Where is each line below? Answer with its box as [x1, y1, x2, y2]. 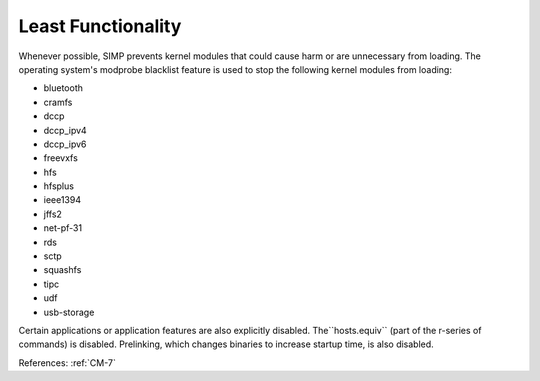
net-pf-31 [43, 222, 83, 234]
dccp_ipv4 [43, 124, 87, 136]
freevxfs [43, 152, 79, 164]
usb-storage [43, 306, 95, 318]
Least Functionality [18, 15, 182, 37]
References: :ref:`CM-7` [18, 356, 117, 369]
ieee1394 [43, 194, 82, 206]
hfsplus [43, 180, 75, 192]
